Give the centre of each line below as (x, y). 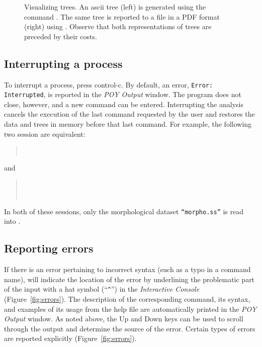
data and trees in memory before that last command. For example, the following (128, 124)
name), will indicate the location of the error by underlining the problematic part (129, 279)
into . (12, 221)
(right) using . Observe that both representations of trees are (118, 26)
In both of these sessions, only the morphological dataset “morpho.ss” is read (124, 211)
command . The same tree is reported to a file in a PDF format (122, 16)
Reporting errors (49, 248)
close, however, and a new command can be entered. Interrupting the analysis (124, 104)
